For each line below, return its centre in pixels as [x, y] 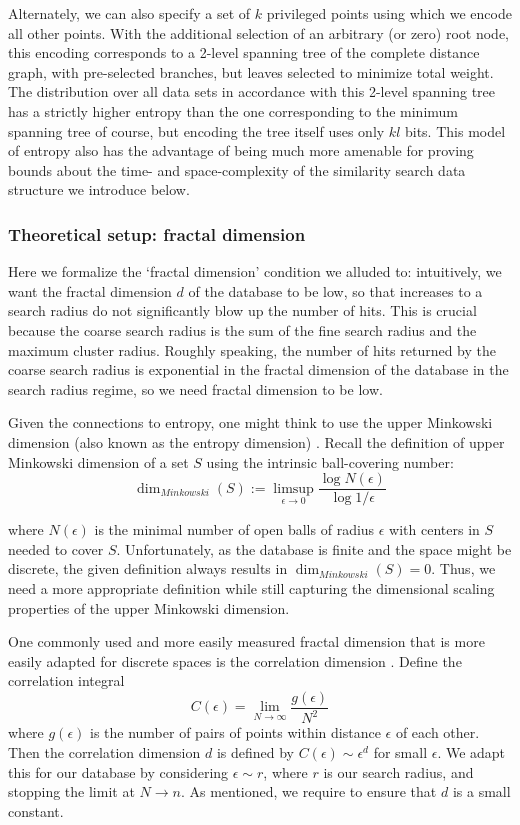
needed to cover [56, 548]
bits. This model [455, 130]
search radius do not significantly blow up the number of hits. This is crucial [242, 310]
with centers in [434, 529]
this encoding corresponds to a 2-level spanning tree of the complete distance [244, 52]
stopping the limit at [71, 791]
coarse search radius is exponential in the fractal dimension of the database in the [258, 369]
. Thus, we [463, 568]
